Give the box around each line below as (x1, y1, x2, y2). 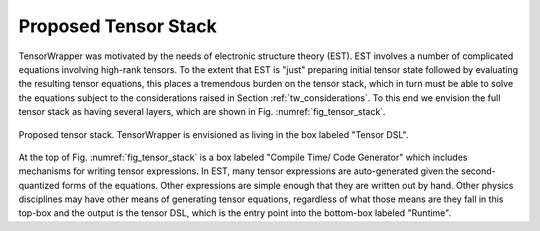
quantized (18, 179, 60, 191)
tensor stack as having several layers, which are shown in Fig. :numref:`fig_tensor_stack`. (18, 106, 386, 118)
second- (460, 165, 497, 177)
